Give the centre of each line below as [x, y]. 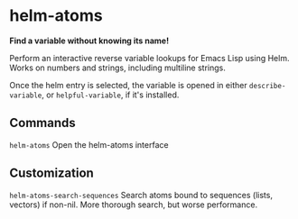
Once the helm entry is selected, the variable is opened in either [128, 85]
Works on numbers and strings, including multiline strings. [117, 68]
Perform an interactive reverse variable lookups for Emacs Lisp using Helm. [149, 58]
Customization [52, 173]
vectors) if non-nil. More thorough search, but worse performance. [134, 205]
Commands [43, 123]
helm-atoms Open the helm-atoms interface [89, 144]
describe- [267, 86]
